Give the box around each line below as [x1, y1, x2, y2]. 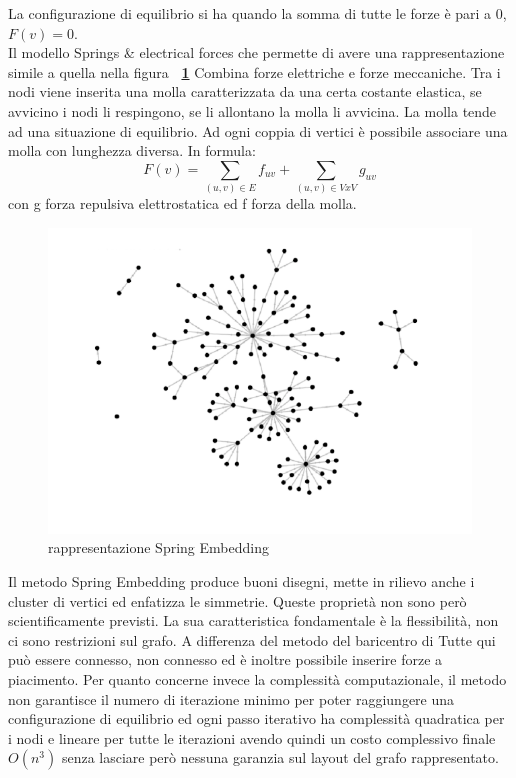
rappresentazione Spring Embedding [48, 537, 269, 558]
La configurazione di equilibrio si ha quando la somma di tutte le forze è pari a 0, [8, 3, 507, 23]
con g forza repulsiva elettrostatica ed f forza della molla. [8, 193, 357, 214]
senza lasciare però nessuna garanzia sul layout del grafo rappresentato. [61, 747, 499, 768]
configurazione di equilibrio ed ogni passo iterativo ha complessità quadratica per [8, 708, 505, 729]
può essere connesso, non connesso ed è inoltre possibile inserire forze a [8, 649, 443, 670]
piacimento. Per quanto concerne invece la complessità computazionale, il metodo [8, 669, 507, 690]
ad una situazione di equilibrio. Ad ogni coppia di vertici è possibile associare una [8, 120, 508, 141]
